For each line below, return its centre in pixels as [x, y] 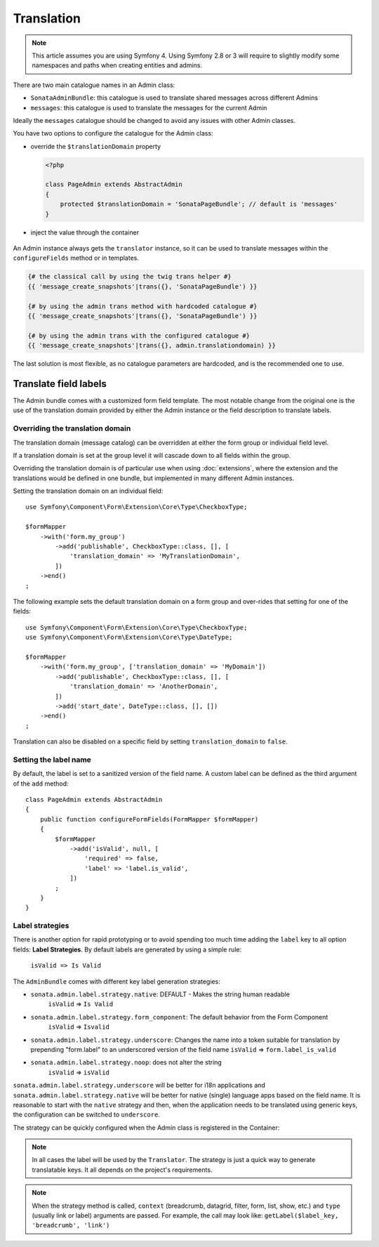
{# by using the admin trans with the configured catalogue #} [139, 336]
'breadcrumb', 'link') [71, 1226]
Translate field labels [60, 384]
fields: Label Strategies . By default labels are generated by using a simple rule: [127, 949]
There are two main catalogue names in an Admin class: [94, 85]
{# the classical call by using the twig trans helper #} [129, 277]
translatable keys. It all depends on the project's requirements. [122, 1170]
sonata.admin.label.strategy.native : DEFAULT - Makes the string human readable [160, 994]
